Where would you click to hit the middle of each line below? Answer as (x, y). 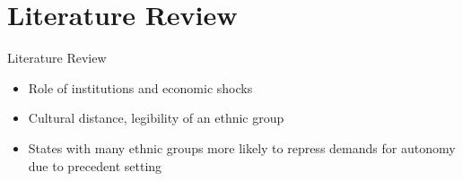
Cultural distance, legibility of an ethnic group (156, 118)
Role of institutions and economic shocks (140, 87)
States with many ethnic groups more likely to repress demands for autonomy (242, 147)
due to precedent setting (95, 165)
